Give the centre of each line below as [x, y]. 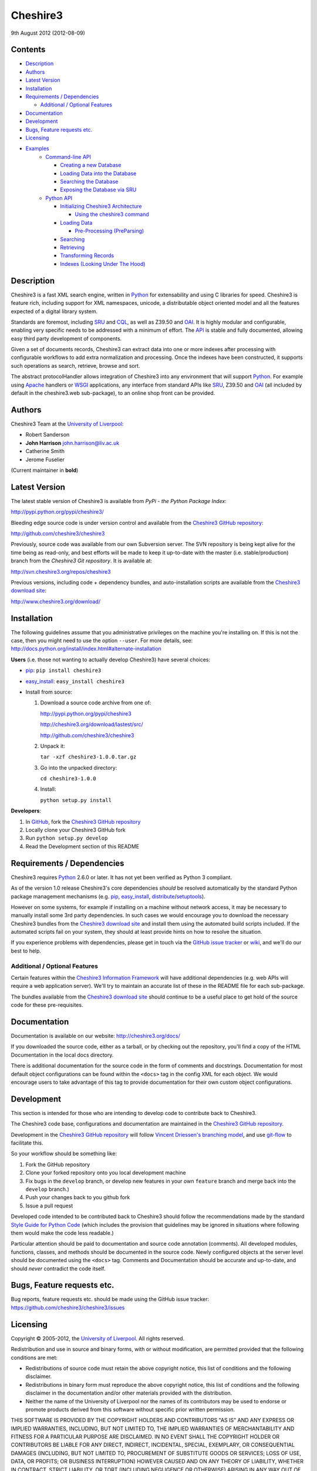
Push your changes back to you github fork [78, 1197]
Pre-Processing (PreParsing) [109, 231]
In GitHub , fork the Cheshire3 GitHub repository [83, 821]
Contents [28, 50]
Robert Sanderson [48, 435]
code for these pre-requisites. [47, 1005]
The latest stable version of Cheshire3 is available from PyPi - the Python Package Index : [119, 501]
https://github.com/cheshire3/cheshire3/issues [68, 1307]
